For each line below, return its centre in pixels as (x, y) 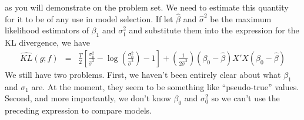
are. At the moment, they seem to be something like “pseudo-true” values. (165, 86)
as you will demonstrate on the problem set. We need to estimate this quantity (147, 7)
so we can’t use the (245, 98)
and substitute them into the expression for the (214, 30)
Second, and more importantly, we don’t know (88, 98)
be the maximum (241, 18)
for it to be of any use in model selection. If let (89, 18)
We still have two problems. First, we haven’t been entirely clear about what (143, 74)
